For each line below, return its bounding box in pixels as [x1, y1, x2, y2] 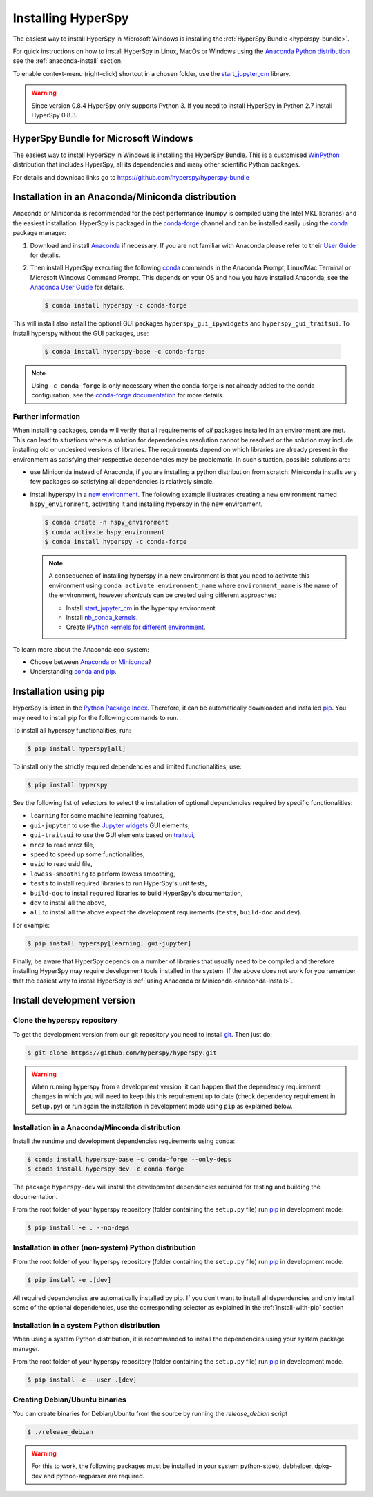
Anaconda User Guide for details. [30, 283, 125, 292]
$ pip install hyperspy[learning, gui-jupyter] [27, 939, 191, 947]
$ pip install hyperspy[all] [27, 745, 126, 753]
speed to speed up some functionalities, [30, 850, 145, 858]
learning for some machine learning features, [30, 811, 164, 820]
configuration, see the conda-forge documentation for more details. [31, 391, 224, 399]
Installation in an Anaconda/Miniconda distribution [12, 191, 236, 203]
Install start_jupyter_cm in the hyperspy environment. [66, 603, 218, 612]
